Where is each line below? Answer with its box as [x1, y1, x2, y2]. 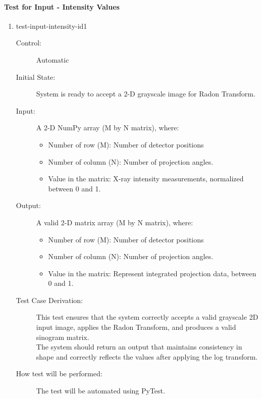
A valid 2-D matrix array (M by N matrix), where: [36, 217, 193, 227]
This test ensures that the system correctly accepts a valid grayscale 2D [36, 312, 258, 322]
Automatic [36, 54, 69, 65]
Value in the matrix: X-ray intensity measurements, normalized [48, 173, 244, 184]
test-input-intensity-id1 [16, 20, 87, 31]
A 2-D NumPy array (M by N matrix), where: [36, 122, 179, 133]
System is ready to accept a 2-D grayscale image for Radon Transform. [36, 88, 255, 99]
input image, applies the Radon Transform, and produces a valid [36, 322, 236, 332]
